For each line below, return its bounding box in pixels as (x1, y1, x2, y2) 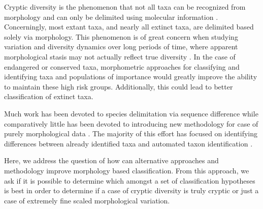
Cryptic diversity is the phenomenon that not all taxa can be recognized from (4, 2, 246, 12)
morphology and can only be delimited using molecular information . (4, 11, 218, 22)
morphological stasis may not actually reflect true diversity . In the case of (4, 51, 236, 62)
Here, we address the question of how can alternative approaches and (4, 155, 219, 166)
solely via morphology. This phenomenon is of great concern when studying (4, 31, 238, 42)
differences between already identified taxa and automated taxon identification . (4, 138, 253, 148)
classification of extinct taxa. (4, 91, 93, 102)
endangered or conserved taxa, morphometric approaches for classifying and (4, 61, 240, 72)
